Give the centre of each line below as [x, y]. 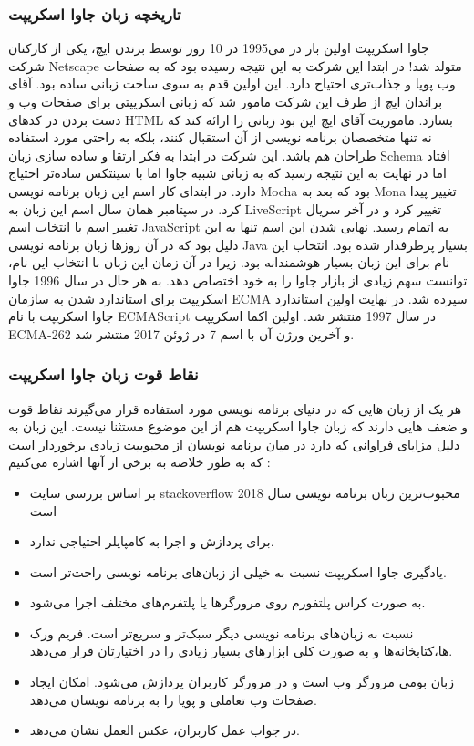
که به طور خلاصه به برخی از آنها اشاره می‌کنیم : [139, 462]
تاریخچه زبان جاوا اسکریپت [95, 13]
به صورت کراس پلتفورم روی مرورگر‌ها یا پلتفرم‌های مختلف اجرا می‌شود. [227, 602]
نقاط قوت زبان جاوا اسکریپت [103, 374]
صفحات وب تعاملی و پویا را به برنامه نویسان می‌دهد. [173, 699]
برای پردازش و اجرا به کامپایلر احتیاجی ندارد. [152, 541]
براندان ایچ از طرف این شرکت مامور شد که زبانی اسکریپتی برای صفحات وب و [226, 101]
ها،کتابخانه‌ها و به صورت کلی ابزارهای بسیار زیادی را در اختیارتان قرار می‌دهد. [241, 651]
